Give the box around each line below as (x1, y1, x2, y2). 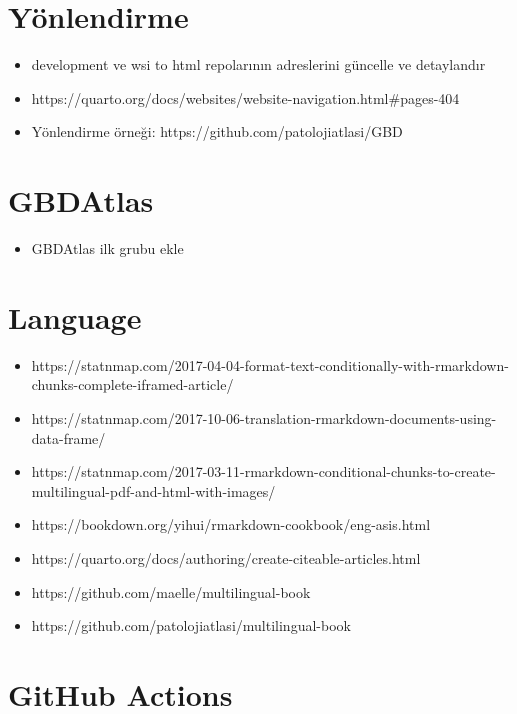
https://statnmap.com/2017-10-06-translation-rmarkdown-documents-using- (31, 407, 497, 428)
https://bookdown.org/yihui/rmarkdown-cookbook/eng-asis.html (31, 514, 431, 535)
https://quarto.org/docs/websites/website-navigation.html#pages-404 (31, 87, 460, 108)
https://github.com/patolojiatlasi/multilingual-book (31, 615, 351, 636)
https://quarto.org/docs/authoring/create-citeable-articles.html (31, 547, 421, 568)
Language (8, 296, 142, 337)
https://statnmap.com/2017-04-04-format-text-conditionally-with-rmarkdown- (31, 354, 509, 375)
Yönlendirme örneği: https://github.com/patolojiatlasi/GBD (31, 121, 403, 142)
